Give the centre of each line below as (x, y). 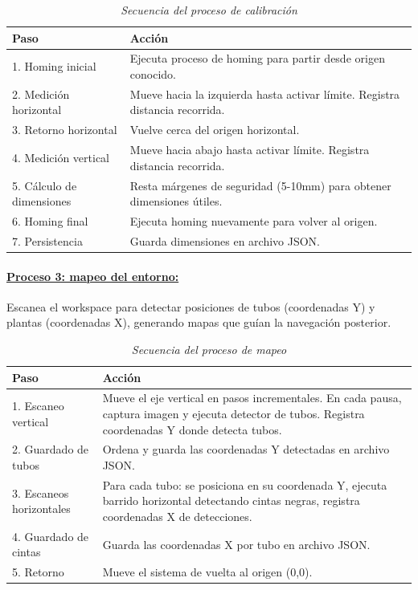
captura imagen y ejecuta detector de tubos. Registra (234, 413)
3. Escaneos (41, 492)
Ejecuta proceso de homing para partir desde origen (257, 58)
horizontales (41, 509)
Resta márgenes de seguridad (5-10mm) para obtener (260, 185)
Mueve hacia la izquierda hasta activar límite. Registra (265, 94)
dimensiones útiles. (176, 201)
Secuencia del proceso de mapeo (209, 349)
